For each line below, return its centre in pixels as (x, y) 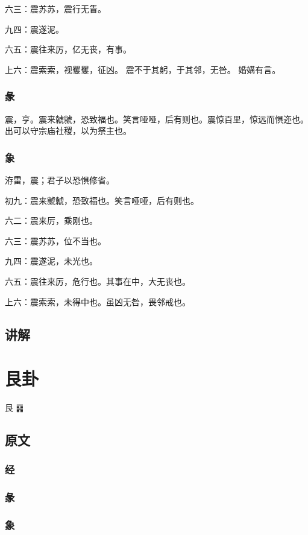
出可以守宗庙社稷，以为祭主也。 (68, 131)
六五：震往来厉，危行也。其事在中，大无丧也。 (98, 281)
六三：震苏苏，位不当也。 (55, 240)
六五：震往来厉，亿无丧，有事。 (68, 49)
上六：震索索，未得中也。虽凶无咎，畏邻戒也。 (98, 301)
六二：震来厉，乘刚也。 (51, 220)
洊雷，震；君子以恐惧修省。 (60, 180)
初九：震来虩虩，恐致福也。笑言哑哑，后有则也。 (102, 200)
